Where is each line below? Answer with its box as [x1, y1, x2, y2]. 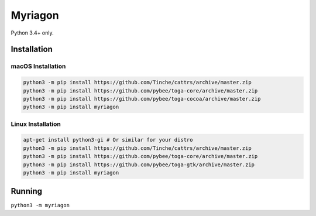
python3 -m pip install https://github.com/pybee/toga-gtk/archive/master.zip [23, 161, 255, 168]
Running [11, 186, 43, 196]
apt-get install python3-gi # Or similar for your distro [23, 136, 193, 143]
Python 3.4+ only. [11, 29, 54, 36]
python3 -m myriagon [11, 202, 70, 209]
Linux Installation [11, 120, 61, 128]
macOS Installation [11, 62, 66, 70]
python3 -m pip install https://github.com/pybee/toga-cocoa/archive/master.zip [23, 95, 261, 102]
